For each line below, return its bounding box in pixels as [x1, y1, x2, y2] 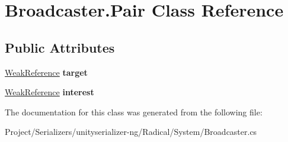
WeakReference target [5, 66, 88, 78]
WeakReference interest [5, 86, 94, 98]
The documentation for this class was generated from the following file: [5, 105, 263, 118]
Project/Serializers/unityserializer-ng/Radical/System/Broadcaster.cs [5, 125, 257, 138]
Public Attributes [5, 38, 115, 56]
